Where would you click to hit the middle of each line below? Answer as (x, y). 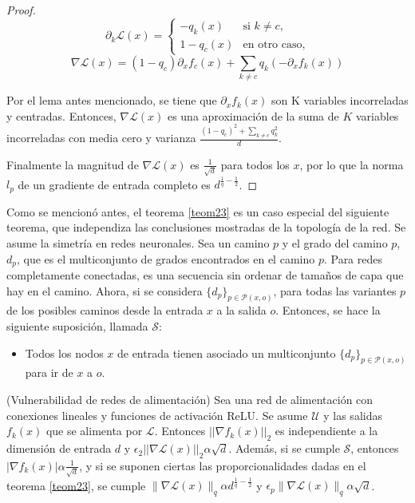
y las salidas (353, 415)
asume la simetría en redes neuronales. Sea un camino (138, 242)
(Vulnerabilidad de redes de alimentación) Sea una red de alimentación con (190, 400)
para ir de (49, 372)
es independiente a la (326, 431)
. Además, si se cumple (284, 448)
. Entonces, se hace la (328, 310)
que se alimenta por (94, 431)
